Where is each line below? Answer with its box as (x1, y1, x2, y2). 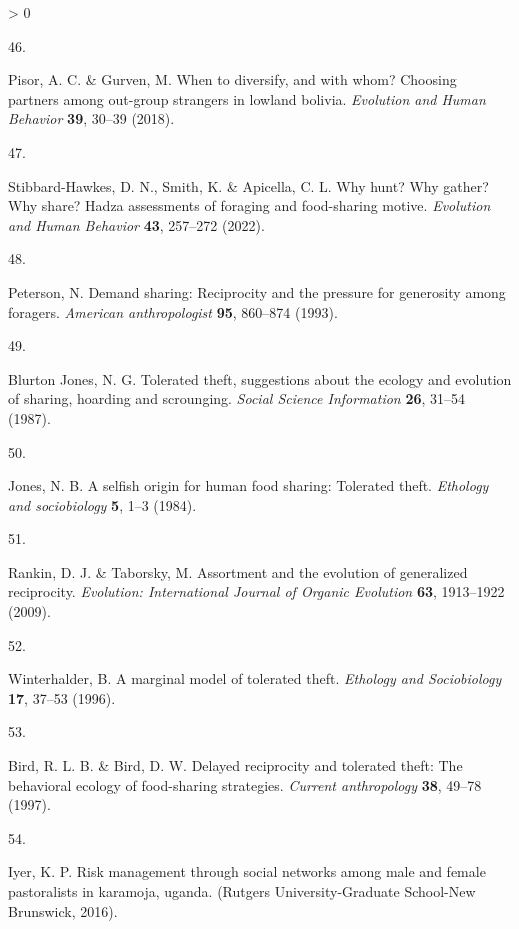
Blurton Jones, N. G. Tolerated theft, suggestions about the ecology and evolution (8, 368, 512, 389)
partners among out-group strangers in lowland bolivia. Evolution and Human (8, 88, 486, 109)
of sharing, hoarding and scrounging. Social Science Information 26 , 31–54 (8, 388, 466, 409)
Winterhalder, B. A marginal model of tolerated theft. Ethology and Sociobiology (8, 668, 502, 689)
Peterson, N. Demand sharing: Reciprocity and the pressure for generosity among (8, 281, 506, 302)
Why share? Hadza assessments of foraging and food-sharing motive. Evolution (8, 195, 491, 216)
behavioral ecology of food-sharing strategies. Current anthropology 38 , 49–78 (8, 774, 482, 795)
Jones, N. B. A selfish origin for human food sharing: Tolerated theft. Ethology (8, 475, 489, 496)
